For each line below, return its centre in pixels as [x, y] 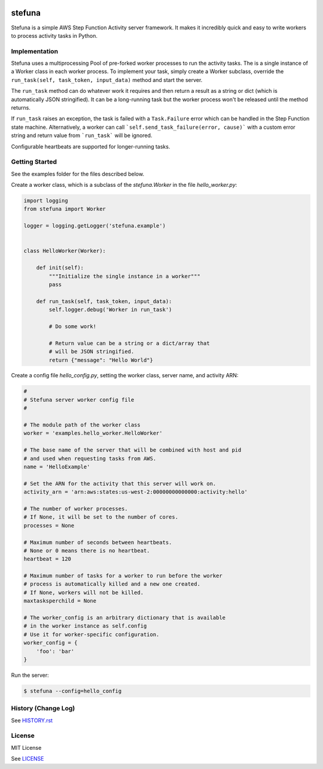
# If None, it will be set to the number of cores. [101, 517]
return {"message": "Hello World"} [101, 360]
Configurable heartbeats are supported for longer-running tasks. [91, 146]
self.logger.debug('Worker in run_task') [110, 310]
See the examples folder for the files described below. [78, 174]
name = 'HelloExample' [57, 467]
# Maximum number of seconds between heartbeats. [98, 542]
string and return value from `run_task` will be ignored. [82, 135]
